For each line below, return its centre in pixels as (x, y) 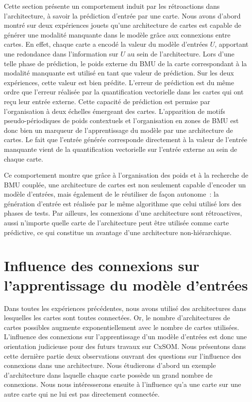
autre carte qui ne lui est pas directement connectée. (82, 393)
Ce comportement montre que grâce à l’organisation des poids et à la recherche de (126, 175)
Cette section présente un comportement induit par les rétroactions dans (112, 6)
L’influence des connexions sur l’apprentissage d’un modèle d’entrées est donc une (126, 337)
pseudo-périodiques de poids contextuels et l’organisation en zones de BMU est (121, 120)
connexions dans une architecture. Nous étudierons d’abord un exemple (110, 365)
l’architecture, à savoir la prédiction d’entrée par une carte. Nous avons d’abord (122, 15)
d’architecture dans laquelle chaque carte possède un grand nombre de (108, 375)
